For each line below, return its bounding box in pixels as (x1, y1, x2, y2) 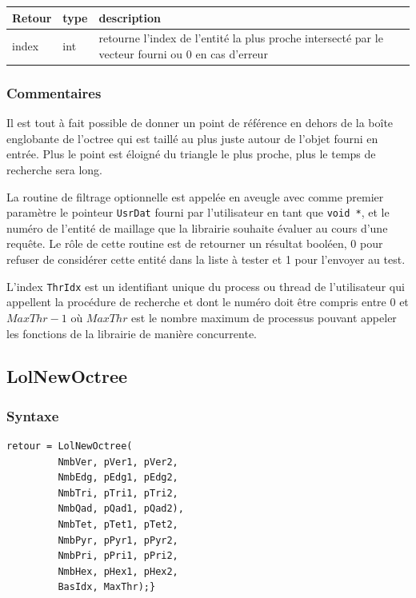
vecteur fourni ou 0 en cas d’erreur (98, 45, 268, 62)
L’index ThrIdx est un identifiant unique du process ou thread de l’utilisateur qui (6, 277, 405, 294)
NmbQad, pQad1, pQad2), (58, 503, 184, 515)
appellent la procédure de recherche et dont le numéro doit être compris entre (6, 293, 386, 310)
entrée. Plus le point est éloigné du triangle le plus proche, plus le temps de (6, 146, 376, 162)
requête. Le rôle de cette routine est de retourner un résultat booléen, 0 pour (6, 235, 383, 252)
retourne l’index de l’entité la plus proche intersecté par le (98, 30, 383, 46)
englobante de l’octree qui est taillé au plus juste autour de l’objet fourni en (6, 130, 378, 146)
